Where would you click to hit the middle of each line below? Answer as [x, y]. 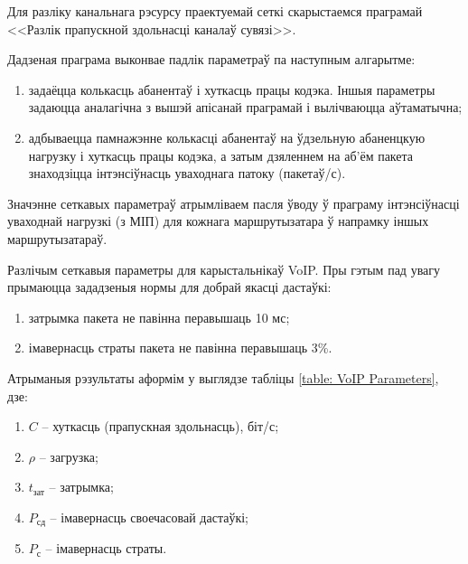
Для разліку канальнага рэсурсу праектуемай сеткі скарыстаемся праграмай [215, 11]
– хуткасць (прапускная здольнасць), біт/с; [160, 426]
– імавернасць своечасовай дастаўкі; [149, 517]
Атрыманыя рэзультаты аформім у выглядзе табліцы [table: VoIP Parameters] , [223, 377]
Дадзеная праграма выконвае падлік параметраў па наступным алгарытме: [211, 59]
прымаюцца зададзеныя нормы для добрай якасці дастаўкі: [169, 287]
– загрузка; [69, 456]
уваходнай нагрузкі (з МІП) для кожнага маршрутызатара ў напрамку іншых [218, 221]
